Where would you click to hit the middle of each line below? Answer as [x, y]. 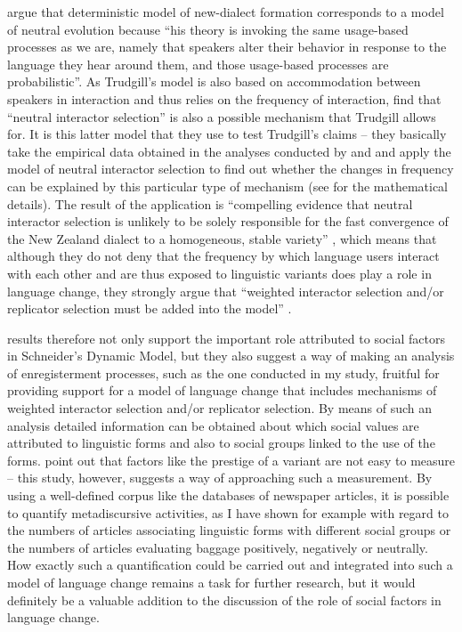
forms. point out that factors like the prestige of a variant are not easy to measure [231, 460]
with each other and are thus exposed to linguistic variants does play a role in [219, 273]
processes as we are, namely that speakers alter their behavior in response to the [227, 47]
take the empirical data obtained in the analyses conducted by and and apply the [229, 151]
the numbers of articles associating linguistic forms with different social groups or [229, 530]
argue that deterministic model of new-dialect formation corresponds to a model [226, 12]
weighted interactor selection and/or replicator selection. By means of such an [220, 408]
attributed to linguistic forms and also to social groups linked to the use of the [221, 443]
